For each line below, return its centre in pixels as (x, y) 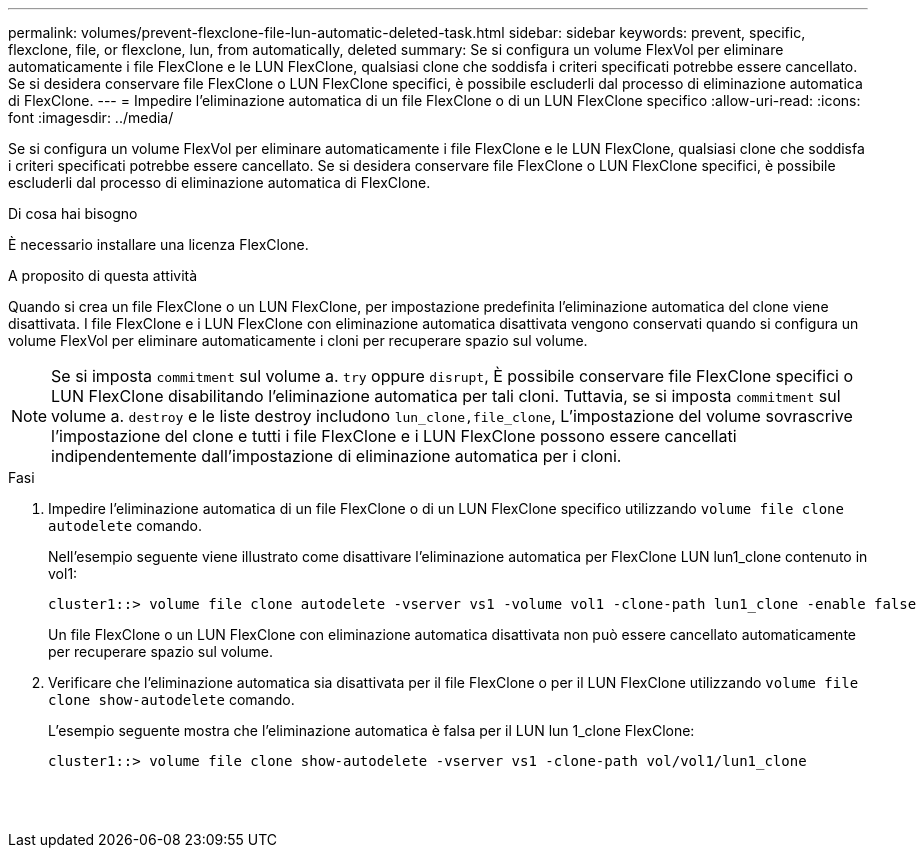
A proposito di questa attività (103, 275)
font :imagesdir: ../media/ (91, 117)
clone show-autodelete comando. (171, 699)
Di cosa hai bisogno (73, 213)
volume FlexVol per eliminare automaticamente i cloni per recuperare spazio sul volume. (298, 340)
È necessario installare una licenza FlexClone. (158, 244)
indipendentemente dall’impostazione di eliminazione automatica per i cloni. (336, 456)
